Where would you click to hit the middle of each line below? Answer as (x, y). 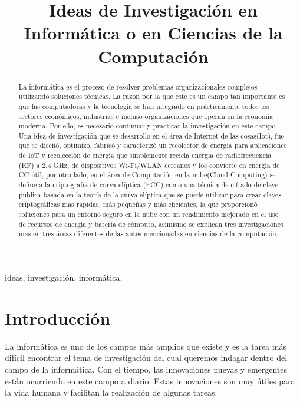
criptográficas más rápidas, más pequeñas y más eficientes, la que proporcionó (138, 204)
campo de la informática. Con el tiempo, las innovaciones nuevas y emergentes (146, 369)
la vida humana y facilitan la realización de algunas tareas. (111, 392)
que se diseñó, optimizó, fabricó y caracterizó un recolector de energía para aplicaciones (153, 145)
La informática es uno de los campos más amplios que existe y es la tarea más (146, 346)
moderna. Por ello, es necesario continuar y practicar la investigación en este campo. (148, 126)
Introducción (58, 317)
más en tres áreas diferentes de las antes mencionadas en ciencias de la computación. (148, 234)
